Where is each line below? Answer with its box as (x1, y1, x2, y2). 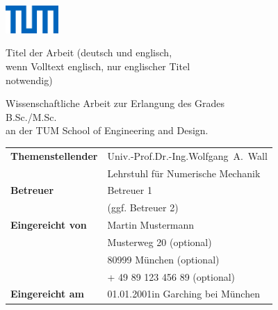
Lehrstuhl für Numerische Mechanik (107, 165, 261, 180)
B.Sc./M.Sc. (6, 109, 57, 124)
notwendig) (6, 72, 53, 87)
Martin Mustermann (107, 218, 195, 232)
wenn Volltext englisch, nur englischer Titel (6, 59, 190, 74)
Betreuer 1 (107, 183, 152, 197)
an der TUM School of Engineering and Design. (6, 123, 208, 138)
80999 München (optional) (107, 252, 220, 266)
